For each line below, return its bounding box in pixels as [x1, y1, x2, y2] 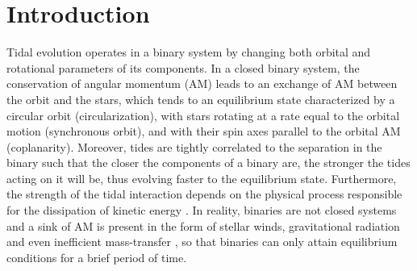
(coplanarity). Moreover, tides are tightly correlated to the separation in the [6, 138, 382, 155]
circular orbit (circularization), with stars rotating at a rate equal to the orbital [6, 106, 400, 123]
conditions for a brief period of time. [6, 248, 187, 265]
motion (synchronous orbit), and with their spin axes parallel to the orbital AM [6, 123, 401, 140]
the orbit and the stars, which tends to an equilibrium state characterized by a [6, 90, 395, 107]
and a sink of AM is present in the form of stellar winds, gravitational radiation [6, 217, 400, 234]
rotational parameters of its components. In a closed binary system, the [6, 59, 360, 76]
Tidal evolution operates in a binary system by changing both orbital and [6, 44, 371, 60]
